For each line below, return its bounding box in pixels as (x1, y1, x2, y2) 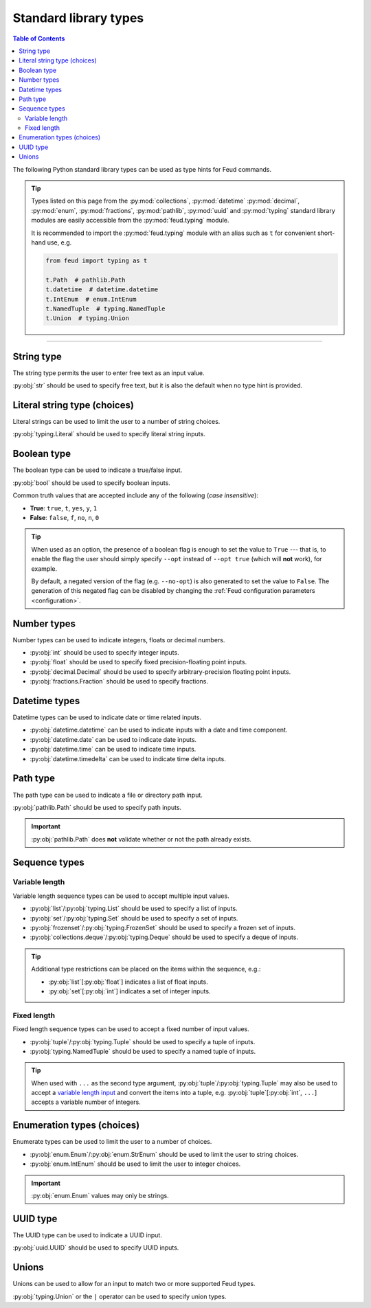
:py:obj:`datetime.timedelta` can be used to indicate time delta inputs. (30, 754, 226, 763)
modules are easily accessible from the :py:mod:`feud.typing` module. (31, 216, 229, 225)
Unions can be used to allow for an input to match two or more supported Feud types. (12, 1280, 256, 1288)
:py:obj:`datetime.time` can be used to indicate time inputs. (30, 745, 196, 754)
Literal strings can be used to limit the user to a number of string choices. (12, 418, 221, 426)
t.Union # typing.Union (45, 315, 130, 322)
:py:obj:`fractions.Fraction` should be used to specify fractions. (30, 677, 209, 686)
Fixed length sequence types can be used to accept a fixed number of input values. (12, 1025, 250, 1033)
